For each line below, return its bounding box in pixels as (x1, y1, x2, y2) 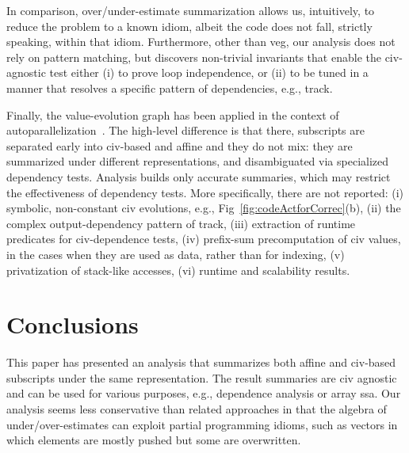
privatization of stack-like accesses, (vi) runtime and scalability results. (6, 261, 350, 278)
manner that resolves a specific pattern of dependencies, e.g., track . (6, 79, 333, 96)
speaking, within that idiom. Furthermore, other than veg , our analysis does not (6, 33, 396, 50)
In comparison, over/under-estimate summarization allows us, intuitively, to (6, 2, 375, 18)
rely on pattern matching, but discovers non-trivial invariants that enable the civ (6, 48, 399, 65)
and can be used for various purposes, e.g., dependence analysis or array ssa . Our (6, 385, 401, 402)
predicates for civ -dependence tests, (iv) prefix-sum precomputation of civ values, (6, 230, 401, 247)
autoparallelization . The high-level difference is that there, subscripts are (6, 122, 365, 139)
